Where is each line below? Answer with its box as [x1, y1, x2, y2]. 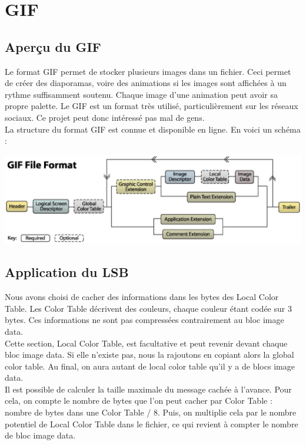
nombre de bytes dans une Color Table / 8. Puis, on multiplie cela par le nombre [5, 406, 297, 418]
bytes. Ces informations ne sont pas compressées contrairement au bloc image [5, 314, 284, 326]
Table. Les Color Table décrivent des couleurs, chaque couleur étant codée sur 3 [5, 302, 292, 314]
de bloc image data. [5, 429, 76, 441]
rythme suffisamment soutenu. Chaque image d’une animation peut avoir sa [5, 88, 278, 100]
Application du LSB [5, 263, 129, 281]
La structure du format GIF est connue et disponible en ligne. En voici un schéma [5, 123, 301, 135]
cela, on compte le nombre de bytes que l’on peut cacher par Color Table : [5, 394, 272, 407]
